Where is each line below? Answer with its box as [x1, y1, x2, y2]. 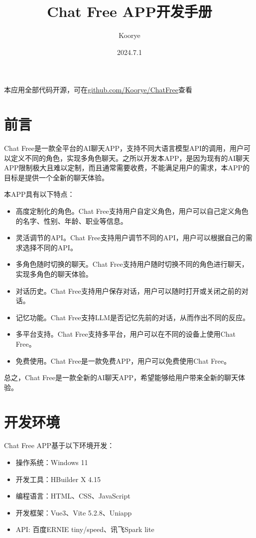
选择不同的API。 [22, 242, 77, 252]
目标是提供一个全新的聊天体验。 [4, 172, 109, 182]
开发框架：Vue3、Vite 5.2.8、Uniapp [15, 507, 132, 518]
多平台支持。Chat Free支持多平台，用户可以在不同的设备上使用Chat [15, 329, 236, 339]
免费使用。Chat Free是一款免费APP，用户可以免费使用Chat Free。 [15, 355, 231, 366]
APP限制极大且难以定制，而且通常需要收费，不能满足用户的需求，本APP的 [4, 162, 250, 173]
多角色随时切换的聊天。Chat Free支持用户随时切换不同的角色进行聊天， [15, 259, 249, 269]
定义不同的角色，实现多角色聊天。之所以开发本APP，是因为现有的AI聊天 [10, 152, 250, 163]
